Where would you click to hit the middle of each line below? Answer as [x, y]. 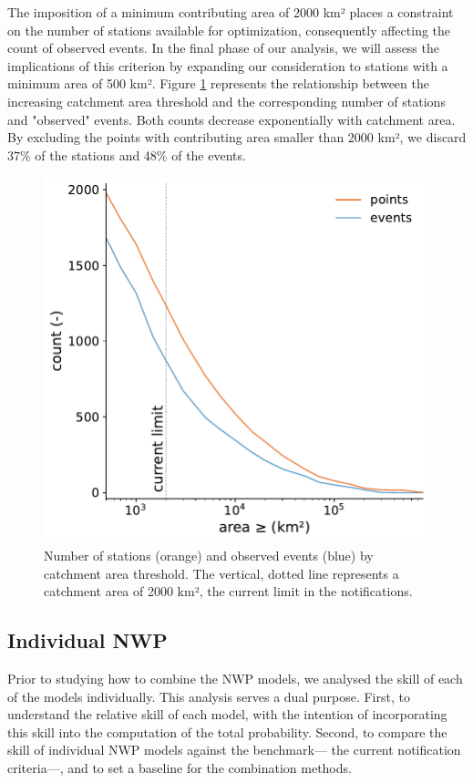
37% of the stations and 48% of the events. [127, 155]
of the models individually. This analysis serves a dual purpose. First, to [209, 696]
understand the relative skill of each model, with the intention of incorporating [227, 714]
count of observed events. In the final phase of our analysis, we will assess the [223, 48]
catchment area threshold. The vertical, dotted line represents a [221, 573]
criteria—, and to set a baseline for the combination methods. [180, 767]
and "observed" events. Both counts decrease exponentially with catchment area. [231, 119]
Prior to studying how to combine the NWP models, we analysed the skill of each [235, 678]
